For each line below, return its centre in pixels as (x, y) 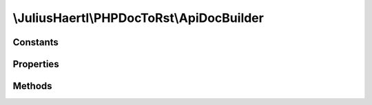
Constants (35, 42)
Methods (32, 86)
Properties (36, 64)
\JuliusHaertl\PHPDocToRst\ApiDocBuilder (138, 18)
